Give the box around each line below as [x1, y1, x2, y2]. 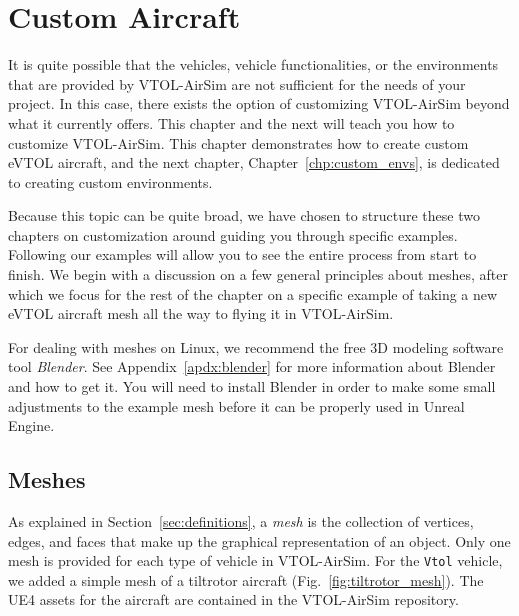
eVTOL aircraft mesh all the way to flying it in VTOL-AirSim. [8, 303, 394, 324]
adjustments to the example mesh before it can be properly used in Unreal [8, 395, 465, 416]
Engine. [8, 415, 55, 436]
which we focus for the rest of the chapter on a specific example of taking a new [8, 283, 498, 304]
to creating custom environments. [8, 171, 213, 192]
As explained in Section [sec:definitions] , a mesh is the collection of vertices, [8, 511, 474, 532]
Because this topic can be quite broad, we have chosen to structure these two [8, 205, 480, 226]
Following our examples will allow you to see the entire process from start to [8, 244, 477, 265]
